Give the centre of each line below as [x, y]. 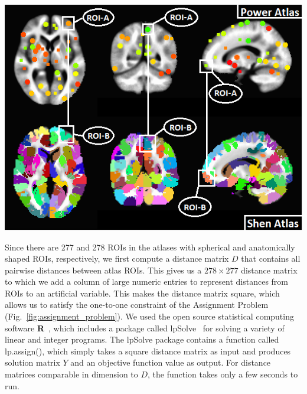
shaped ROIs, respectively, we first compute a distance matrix [117, 258]
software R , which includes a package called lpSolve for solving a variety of [145, 328]
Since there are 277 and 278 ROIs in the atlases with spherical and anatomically [150, 247]
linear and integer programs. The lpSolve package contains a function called [142, 339]
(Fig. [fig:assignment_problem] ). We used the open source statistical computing [149, 316]
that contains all [271, 258]
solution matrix [32, 362]
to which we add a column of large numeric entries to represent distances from [146, 281]
